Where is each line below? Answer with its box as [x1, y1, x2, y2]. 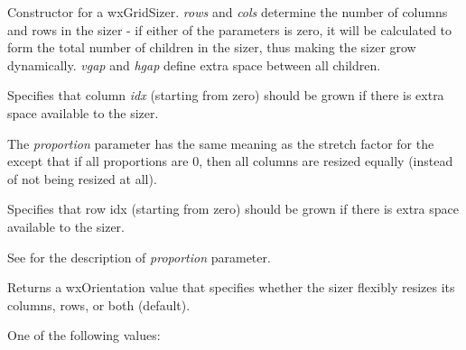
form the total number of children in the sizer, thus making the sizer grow [7, 38, 416, 57]
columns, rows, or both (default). [7, 295, 191, 314]
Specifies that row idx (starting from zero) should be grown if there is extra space [7, 199, 459, 218]
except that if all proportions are [7, 152, 189, 170]
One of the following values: [7, 326, 161, 345]
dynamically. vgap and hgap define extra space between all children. [7, 55, 381, 74]
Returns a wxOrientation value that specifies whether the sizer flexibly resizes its [7, 278, 455, 297]
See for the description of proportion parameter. [7, 247, 271, 266]
